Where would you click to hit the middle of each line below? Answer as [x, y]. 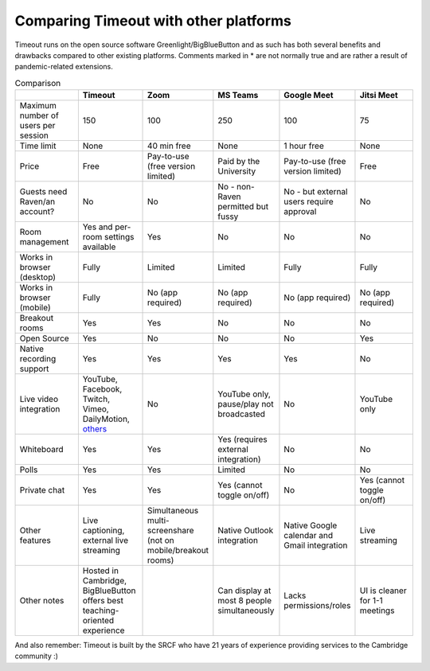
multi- [159, 521]
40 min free [169, 146]
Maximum [38, 106]
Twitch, [96, 400]
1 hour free [304, 146]
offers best [103, 601]
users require [309, 201]
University [237, 171]
